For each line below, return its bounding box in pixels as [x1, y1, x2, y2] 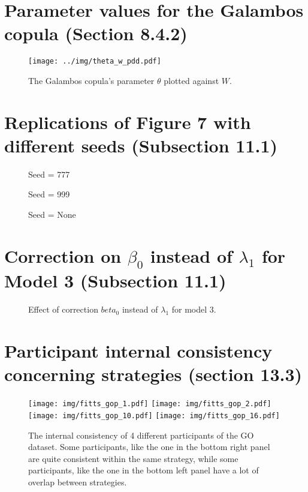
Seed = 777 [28, 167, 70, 180]
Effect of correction [28, 303, 98, 316]
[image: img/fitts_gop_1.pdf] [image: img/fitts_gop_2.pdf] [28, 400, 271, 409]
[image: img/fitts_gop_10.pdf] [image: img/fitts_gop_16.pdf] [28, 411, 280, 420]
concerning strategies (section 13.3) [4, 362, 303, 386]
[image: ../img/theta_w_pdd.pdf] [28, 57, 161, 66]
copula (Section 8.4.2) [4, 21, 188, 46]
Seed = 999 [28, 188, 70, 200]
